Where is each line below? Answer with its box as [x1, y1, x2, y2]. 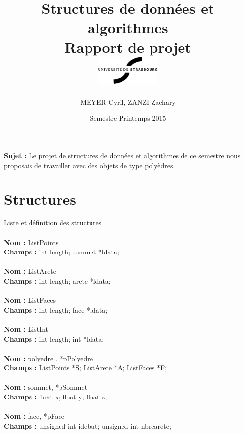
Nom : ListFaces [4, 295, 56, 305]
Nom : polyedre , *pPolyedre [4, 353, 93, 363]
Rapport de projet [64, 36, 191, 57]
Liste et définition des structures [4, 217, 102, 228]
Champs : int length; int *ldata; [4, 333, 104, 344]
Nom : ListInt [4, 324, 49, 334]
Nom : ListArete [4, 266, 57, 276]
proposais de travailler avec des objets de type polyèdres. [4, 160, 175, 170]
